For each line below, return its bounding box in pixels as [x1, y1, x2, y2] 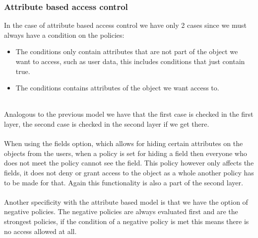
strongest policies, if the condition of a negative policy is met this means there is [4, 216, 249, 226]
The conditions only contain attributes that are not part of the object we [15, 46, 238, 57]
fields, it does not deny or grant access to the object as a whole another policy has [4, 167, 254, 177]
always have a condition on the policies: [4, 29, 125, 40]
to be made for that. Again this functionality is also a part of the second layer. [4, 177, 243, 187]
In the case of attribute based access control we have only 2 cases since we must [4, 20, 247, 30]
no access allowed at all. [4, 226, 77, 236]
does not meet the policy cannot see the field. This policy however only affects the [4, 158, 254, 168]
